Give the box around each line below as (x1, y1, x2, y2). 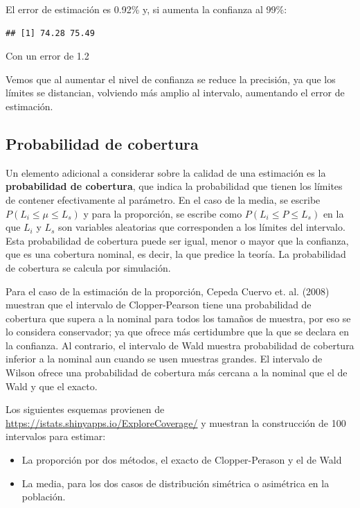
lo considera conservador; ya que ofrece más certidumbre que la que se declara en (6, 324, 349, 339)
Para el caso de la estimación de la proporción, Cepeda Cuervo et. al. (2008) (6, 283, 330, 298)
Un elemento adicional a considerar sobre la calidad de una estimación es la (6, 165, 326, 179)
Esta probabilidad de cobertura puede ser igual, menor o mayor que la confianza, (6, 233, 349, 247)
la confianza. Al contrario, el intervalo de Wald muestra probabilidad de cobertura (6, 338, 354, 352)
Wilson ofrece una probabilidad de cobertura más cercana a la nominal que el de (6, 365, 348, 380)
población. (21, 489, 66, 504)
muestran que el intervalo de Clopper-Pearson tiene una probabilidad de (6, 297, 312, 312)
